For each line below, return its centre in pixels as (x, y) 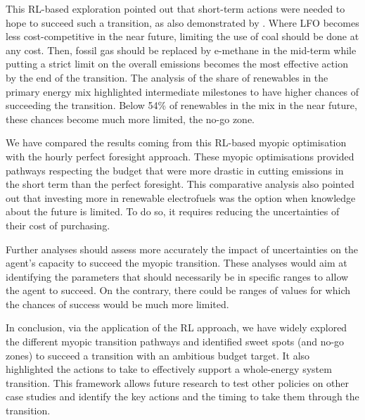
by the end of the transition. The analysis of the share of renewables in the (167, 77)
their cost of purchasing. (58, 225)
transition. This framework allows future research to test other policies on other (178, 382)
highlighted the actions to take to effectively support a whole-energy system (169, 369)
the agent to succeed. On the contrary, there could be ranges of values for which (178, 290)
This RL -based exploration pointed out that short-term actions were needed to (175, 8)
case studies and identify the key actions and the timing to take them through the (182, 396)
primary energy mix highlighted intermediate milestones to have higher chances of (182, 91)
